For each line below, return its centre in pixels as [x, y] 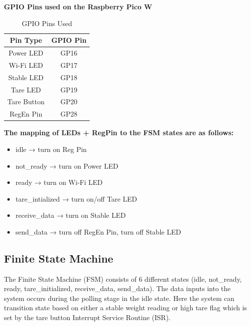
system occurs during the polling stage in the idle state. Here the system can [119, 298]
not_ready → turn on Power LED [67, 165]
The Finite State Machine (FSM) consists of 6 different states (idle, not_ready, [123, 279]
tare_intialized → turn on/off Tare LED [76, 198]
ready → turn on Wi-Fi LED [59, 182]
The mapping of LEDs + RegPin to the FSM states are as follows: [119, 133]
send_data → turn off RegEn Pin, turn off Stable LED [98, 231]
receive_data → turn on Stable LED [71, 215]
